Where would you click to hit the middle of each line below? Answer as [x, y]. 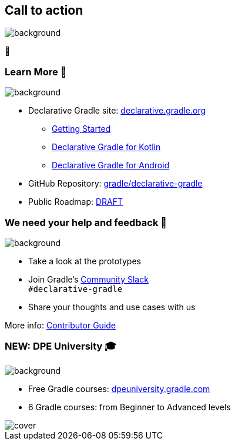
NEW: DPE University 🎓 [61, 346]
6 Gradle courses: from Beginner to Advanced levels [130, 407]
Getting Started [81, 129]
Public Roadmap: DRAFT [76, 202]
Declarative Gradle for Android [111, 165]
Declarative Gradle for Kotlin [106, 147]
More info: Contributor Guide [60, 325]
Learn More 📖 [36, 72]
